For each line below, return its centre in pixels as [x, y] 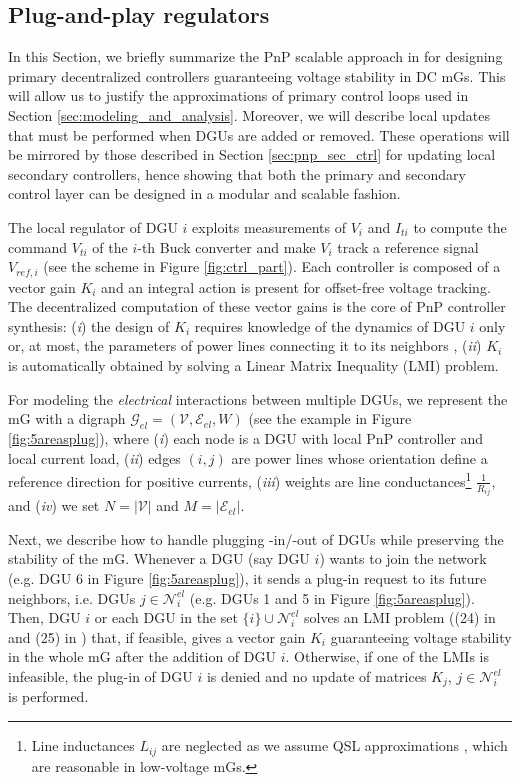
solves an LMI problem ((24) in [400, 617]
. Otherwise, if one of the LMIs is [387, 656]
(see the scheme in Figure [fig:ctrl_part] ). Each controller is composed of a [272, 266]
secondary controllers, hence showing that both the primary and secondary [237, 173]
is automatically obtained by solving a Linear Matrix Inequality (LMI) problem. [253, 364]
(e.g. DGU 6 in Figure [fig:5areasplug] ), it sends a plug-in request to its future [247, 578]
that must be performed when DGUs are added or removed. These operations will [259, 134]
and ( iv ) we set [54, 505]
